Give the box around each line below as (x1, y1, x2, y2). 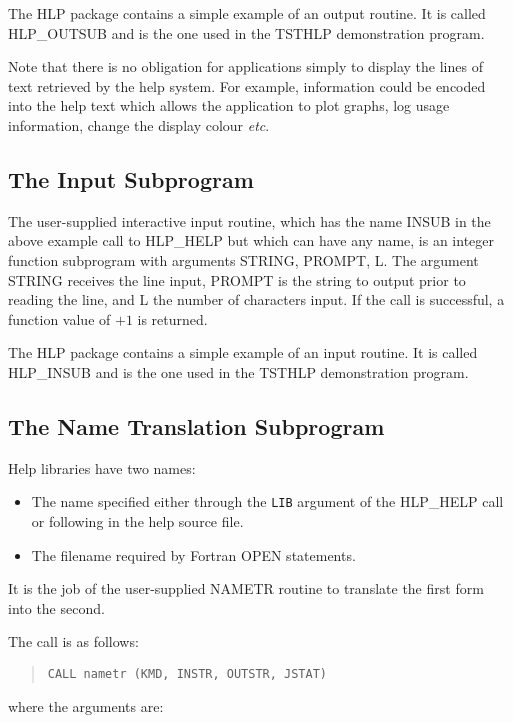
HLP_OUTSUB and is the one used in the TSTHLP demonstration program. (8, 22, 485, 43)
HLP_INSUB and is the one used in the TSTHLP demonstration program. (8, 361, 469, 382)
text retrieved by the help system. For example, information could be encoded (8, 75, 486, 96)
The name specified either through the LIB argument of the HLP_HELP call (31, 491, 504, 512)
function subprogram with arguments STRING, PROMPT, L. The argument (8, 249, 479, 270)
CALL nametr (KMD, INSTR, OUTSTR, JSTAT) (47, 666, 327, 681)
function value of (8, 308, 111, 329)
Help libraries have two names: (8, 457, 196, 478)
